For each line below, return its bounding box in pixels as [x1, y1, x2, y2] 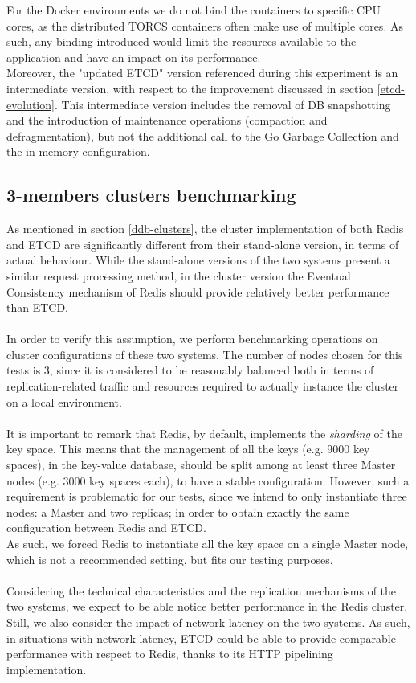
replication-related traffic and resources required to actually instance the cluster [6, 378, 399, 395]
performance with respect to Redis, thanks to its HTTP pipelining [6, 645, 333, 662]
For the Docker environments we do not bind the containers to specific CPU [6, 2, 381, 18]
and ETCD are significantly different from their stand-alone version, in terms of [6, 235, 399, 252]
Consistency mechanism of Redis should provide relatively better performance [6, 283, 389, 300]
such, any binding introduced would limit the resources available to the [6, 33, 357, 50]
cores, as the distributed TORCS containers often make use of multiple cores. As [6, 17, 403, 34]
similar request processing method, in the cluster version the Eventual [6, 267, 351, 284]
